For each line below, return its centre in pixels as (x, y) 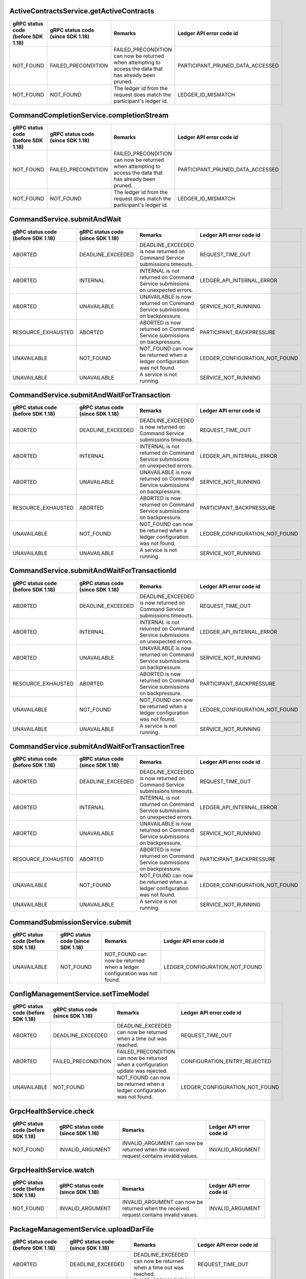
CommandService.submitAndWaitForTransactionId (93, 571)
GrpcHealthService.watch (52, 1170)
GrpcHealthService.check (52, 1111)
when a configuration (143, 1065)
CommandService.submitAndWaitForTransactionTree (97, 746)
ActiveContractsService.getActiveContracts (82, 11)
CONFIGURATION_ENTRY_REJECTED (226, 1062)
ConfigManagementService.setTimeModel (79, 994)
